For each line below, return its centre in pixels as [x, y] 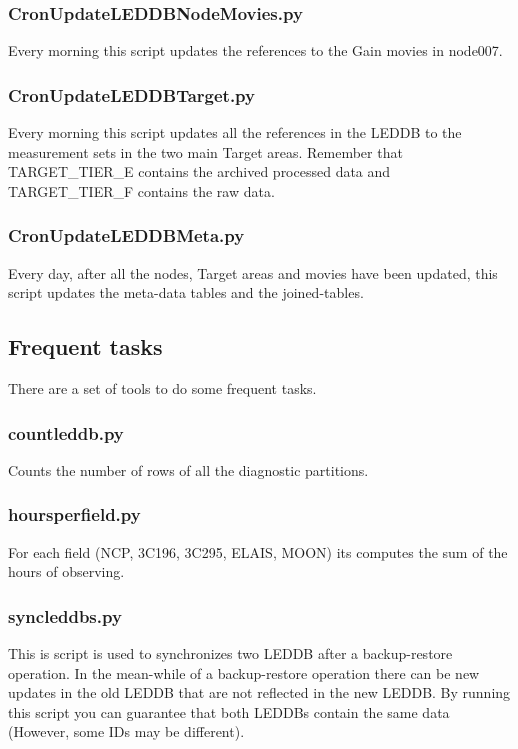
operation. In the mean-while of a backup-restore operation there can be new [244, 672]
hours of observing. [66, 571]
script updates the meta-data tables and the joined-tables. [186, 292]
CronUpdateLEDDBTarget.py [131, 94]
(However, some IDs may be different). [126, 731]
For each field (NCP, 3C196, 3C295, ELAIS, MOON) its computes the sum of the [258, 551]
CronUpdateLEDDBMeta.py [126, 235]
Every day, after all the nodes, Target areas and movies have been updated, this [253, 272]
